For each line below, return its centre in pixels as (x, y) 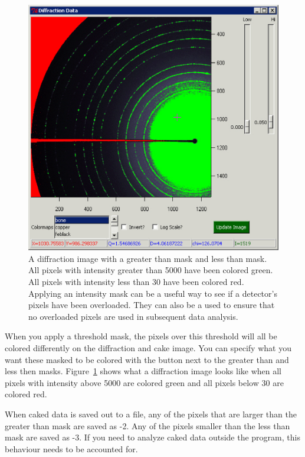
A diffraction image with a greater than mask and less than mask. (148, 258)
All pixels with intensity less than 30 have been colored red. (136, 282)
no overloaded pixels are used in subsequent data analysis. (133, 316)
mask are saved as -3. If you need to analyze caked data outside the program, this (152, 437)
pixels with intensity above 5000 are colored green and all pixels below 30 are (144, 382)
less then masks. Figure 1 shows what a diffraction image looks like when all (143, 371)
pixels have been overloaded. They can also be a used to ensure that (152, 305)
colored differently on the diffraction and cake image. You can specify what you (148, 348)
